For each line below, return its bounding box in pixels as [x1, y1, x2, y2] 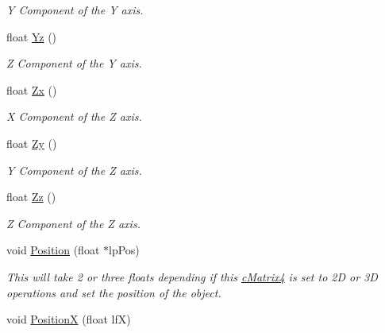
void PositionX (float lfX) [6, 311, 131, 327]
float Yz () [6, 28, 57, 45]
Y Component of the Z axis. [6, 161, 142, 178]
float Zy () [6, 134, 57, 151]
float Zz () [6, 188, 56, 205]
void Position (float [6, 242, 100, 258]
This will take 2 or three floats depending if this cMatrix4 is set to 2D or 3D [6, 268, 378, 285]
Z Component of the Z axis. [6, 215, 141, 231]
